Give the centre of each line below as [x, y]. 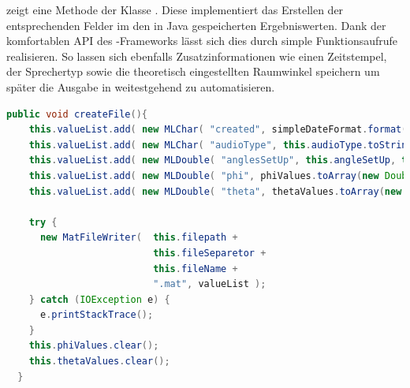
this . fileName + [196, 269]
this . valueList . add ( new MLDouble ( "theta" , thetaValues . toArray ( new [215, 191]
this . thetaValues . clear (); [99, 362]
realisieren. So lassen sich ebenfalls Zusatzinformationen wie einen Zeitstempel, [197, 56]
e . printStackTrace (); [97, 315]
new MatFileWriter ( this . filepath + [139, 238]
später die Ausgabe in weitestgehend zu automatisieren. [141, 86]
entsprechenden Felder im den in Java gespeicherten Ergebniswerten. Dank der [196, 25]
